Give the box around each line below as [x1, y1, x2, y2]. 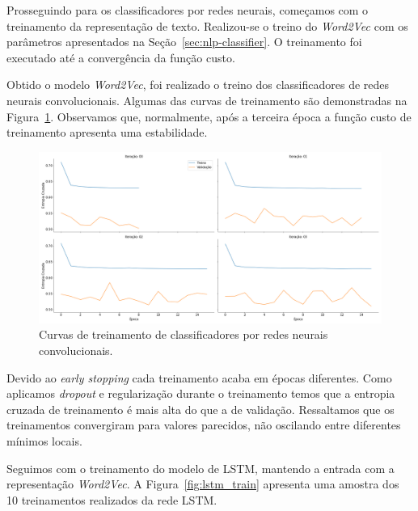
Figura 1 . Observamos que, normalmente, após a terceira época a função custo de [6, 108, 412, 125]
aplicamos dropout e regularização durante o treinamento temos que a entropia [6, 385, 395, 402]
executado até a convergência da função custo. [6, 49, 235, 65]
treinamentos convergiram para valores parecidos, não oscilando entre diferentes [6, 416, 401, 433]
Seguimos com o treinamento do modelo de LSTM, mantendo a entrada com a [6, 459, 395, 476]
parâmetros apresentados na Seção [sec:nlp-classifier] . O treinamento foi [6, 33, 362, 50]
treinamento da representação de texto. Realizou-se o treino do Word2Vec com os [6, 17, 408, 34]
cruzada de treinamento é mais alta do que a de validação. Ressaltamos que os [6, 400, 395, 417]
